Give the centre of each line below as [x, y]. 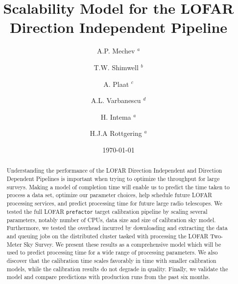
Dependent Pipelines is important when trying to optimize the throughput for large [113, 178]
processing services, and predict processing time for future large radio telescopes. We [114, 203]
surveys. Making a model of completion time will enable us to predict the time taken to [118, 187]
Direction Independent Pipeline [119, 27]
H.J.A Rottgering [116, 133]
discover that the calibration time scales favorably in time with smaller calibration [111, 260]
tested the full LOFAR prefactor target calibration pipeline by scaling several [107, 211]
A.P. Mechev [116, 51]
